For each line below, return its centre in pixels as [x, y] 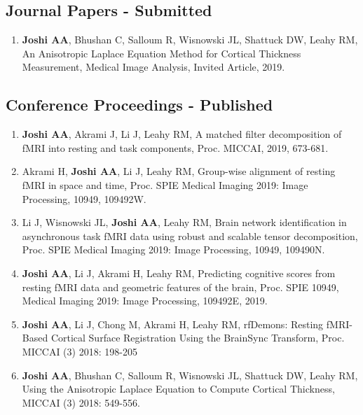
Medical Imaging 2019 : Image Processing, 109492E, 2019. [145, 301]
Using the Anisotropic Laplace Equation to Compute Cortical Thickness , [178, 389]
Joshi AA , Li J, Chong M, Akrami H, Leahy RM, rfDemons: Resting [173, 324]
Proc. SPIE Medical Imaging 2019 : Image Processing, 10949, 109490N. [173, 249]
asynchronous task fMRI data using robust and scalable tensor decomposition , [190, 235]
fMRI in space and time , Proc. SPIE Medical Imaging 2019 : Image [165, 184]
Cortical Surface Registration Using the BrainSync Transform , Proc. [198, 338]
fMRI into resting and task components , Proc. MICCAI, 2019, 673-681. [175, 147]
